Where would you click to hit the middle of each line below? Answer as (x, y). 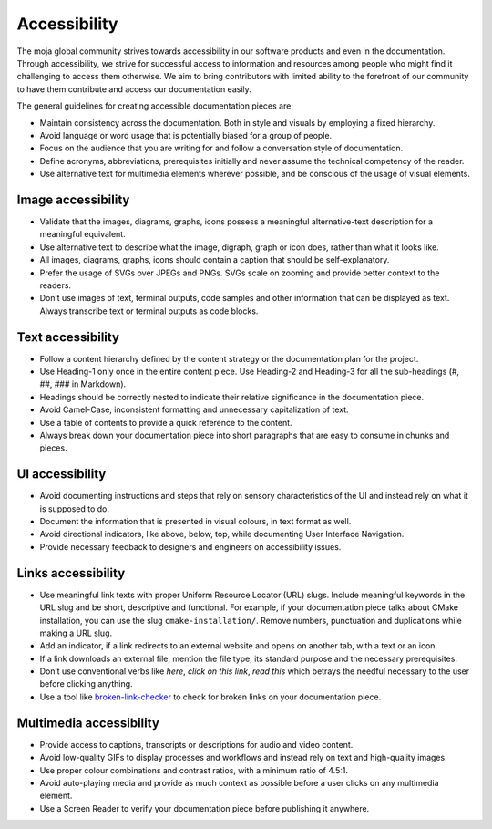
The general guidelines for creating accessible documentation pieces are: (155, 106)
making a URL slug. (76, 633)
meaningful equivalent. (83, 234)
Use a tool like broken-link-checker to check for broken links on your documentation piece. (210, 697)
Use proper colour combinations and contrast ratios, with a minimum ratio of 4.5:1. (194, 770)
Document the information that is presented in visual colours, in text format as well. (195, 522)
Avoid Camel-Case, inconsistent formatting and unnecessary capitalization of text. (195, 409)
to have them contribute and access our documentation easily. (134, 89)
